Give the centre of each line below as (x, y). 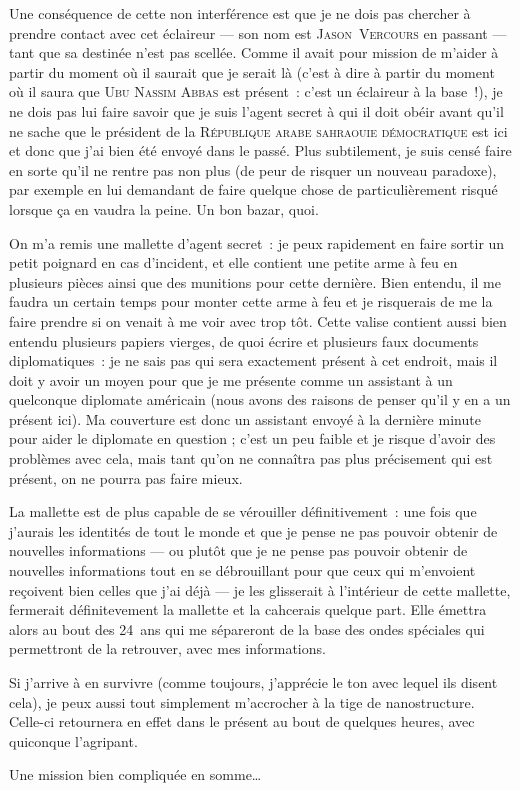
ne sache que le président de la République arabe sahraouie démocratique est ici (258, 130)
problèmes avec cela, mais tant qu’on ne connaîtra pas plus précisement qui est (251, 458)
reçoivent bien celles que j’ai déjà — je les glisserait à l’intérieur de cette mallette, (260, 589)
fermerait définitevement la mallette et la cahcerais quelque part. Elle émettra (248, 609)
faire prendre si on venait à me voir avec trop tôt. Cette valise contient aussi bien (258, 320)
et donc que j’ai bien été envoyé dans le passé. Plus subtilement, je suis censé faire (260, 150)
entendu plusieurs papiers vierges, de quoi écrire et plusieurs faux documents (244, 340)
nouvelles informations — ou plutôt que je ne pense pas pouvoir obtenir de (238, 550)
